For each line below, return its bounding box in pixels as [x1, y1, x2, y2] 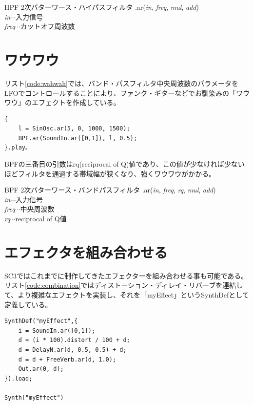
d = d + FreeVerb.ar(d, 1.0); [18, 356, 117, 363]
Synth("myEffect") [4, 394, 64, 401]
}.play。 [4, 144, 31, 151]
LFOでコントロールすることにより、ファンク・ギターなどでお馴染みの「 [4, 87, 236, 98]
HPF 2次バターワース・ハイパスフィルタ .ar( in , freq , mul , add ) [4, 2, 199, 12]
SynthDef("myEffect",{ [4, 318, 78, 325]
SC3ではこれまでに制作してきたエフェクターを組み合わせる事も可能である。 [4, 270, 248, 280]
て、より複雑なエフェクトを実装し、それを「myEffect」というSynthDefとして [4, 289, 249, 299]
